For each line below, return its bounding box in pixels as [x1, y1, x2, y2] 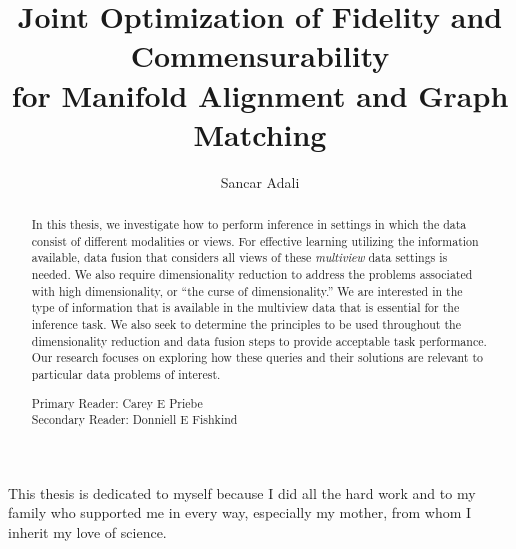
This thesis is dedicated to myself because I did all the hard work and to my [8, 482, 476, 503]
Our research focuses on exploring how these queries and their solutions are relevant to [31, 349, 484, 366]
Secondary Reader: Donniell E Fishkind [31, 411, 238, 428]
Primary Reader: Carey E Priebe [31, 394, 203, 411]
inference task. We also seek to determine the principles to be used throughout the [31, 316, 461, 333]
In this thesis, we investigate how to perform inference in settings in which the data [31, 216, 467, 233]
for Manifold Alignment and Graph [11, 74, 509, 115]
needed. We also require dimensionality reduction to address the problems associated [31, 266, 473, 283]
